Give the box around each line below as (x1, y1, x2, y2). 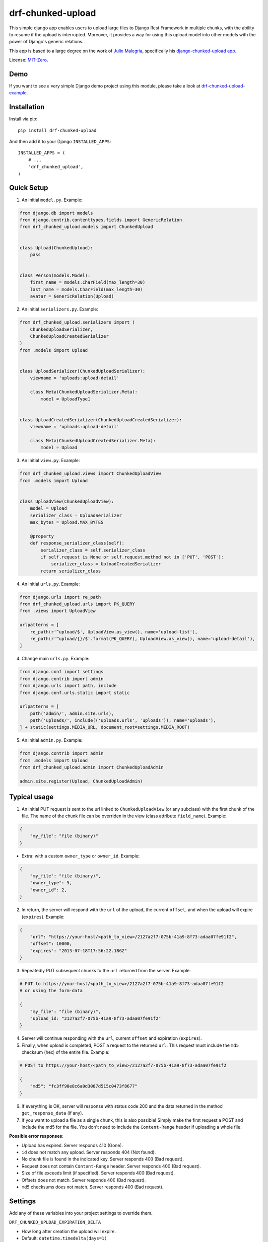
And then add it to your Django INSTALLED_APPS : (9, 139, 111, 145)
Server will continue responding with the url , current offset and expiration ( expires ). (21, 1035, 202, 1041)
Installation (9, 103, 45, 111)
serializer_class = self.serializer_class (40, 547, 146, 553)
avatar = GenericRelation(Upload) (30, 294, 114, 299)
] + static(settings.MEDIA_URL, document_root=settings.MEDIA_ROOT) (19, 724, 190, 730)
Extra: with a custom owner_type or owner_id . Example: (21, 853, 140, 859)
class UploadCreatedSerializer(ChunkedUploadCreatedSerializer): (19, 417, 182, 422)
